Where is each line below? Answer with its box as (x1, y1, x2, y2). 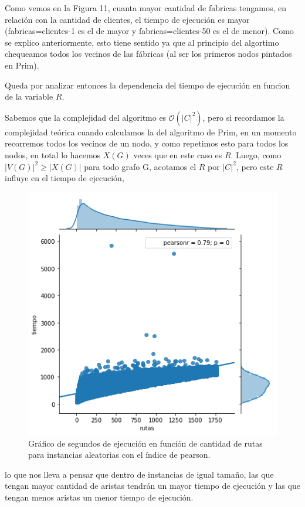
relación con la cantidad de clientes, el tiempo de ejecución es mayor (5, 13, 250, 25)
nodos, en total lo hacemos (5, 148, 101, 161)
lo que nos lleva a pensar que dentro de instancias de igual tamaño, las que (5, 468, 274, 480)
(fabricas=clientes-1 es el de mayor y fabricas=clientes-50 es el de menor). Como (5, 25, 294, 37)
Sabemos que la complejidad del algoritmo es (5, 111, 167, 123)
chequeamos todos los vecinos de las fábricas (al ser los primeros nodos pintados (5, 47, 292, 60)
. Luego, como (231, 148, 282, 161)
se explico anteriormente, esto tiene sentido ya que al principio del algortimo (5, 36, 279, 48)
